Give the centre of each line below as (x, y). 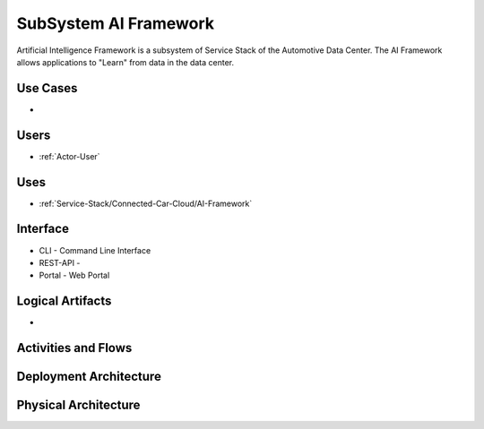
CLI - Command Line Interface (95, 250)
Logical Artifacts (64, 301)
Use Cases (47, 88)
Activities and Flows (74, 348)
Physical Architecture (78, 405)
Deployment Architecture (89, 377)
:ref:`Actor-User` (69, 156)
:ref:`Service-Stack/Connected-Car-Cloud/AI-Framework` (146, 203)
